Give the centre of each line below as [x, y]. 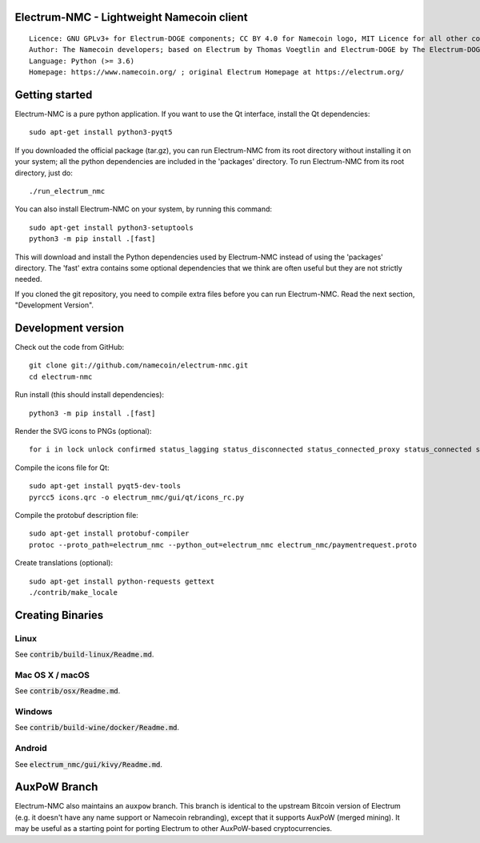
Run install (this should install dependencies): [89, 395]
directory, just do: [44, 173]
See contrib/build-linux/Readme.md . [84, 654]
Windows [34, 711]
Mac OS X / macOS [52, 675]
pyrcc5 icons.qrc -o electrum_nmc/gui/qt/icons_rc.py [136, 497]
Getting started [54, 95]
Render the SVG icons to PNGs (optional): [83, 432]
